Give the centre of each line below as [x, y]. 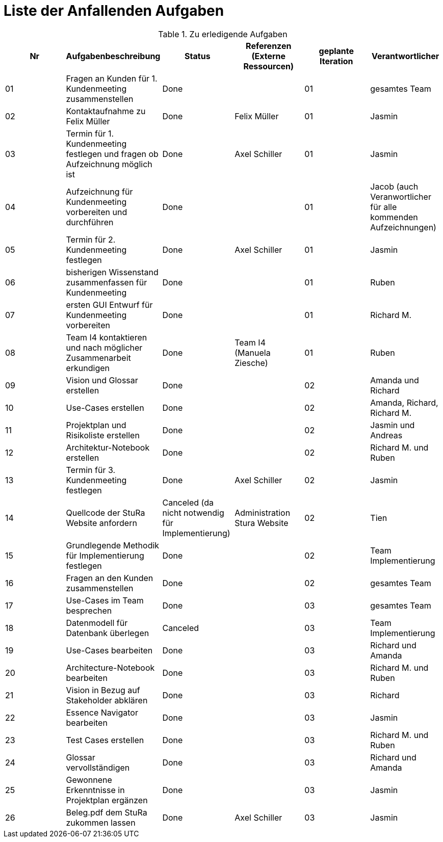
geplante [336, 51]
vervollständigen [98, 767]
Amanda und [395, 380]
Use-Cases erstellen [105, 407]
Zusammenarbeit [98, 358]
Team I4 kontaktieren [107, 337]
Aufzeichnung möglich [109, 164]
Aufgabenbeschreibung [113, 56]
